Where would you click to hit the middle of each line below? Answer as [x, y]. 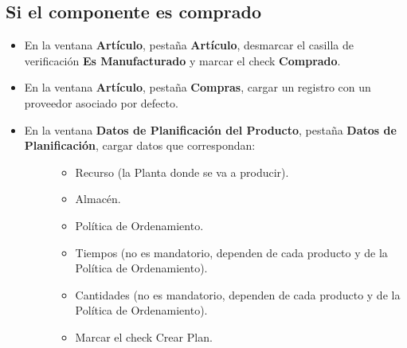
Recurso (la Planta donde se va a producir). [182, 172]
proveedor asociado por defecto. [101, 102]
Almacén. [98, 199]
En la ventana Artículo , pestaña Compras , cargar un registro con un [198, 87]
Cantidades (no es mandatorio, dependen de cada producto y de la [238, 294]
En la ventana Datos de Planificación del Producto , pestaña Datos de [210, 129]
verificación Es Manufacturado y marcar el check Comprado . [182, 60]
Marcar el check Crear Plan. [144, 336]
